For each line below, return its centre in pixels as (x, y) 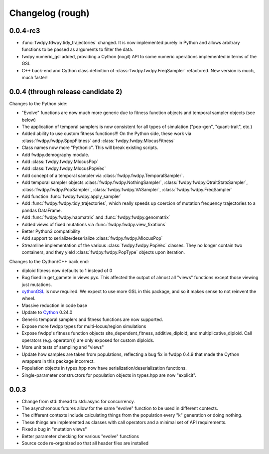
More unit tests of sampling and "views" (63, 347)
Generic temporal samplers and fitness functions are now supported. (92, 319)
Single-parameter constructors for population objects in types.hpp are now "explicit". (109, 375)
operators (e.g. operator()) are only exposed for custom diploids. (88, 340)
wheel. (29, 299)
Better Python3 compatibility (51, 231)
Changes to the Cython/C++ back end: (49, 261)
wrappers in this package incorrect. (58, 361)
